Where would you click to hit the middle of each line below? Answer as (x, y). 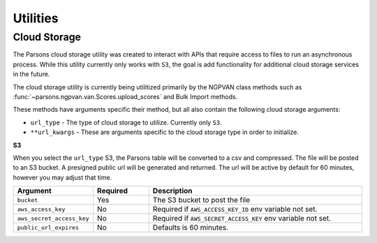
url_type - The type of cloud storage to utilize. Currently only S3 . (126, 122)
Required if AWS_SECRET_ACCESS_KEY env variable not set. (242, 219)
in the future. (31, 74)
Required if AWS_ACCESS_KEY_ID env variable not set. (235, 209)
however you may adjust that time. (62, 177)
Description (172, 191)
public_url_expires (48, 227)
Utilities (36, 18)
